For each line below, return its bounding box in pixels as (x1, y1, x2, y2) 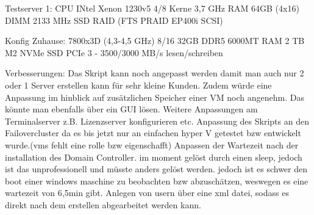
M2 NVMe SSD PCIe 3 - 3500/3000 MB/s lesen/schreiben (5, 46, 223, 59)
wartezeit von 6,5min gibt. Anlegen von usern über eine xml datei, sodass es (5, 186, 289, 199)
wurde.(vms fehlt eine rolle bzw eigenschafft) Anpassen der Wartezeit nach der (5, 138, 299, 151)
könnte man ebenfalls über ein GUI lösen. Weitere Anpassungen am (5, 103, 258, 115)
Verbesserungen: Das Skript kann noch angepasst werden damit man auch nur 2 (5, 67, 304, 79)
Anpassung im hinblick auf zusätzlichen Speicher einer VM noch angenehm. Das (5, 90, 304, 103)
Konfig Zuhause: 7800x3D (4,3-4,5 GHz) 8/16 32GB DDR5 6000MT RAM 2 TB (5, 34, 305, 47)
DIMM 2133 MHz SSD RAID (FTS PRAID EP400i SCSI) (5, 13, 223, 26)
